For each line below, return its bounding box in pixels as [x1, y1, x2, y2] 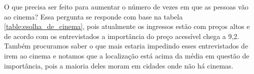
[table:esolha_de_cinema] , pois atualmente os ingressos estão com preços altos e [4, 21, 250, 31]
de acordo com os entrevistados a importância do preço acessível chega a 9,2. [4, 30, 239, 41]
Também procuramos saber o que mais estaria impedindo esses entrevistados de [4, 40, 248, 51]
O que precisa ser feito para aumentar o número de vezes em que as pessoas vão [4, 1, 248, 11]
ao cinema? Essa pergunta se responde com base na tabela [4, 11, 183, 21]
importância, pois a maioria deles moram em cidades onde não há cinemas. [4, 60, 233, 70]
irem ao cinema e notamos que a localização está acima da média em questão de [4, 50, 249, 60]
